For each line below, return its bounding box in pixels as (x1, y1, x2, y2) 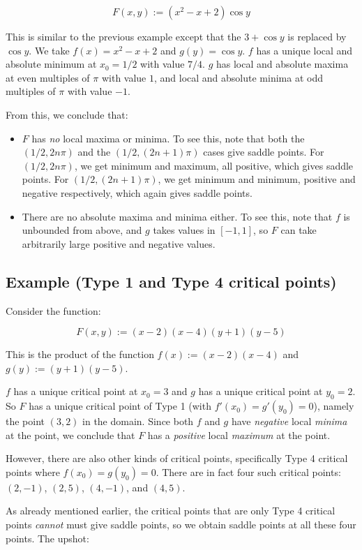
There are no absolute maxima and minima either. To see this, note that (22, 209, 333, 223)
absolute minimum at (6, 57, 97, 71)
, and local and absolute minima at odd (154, 70, 323, 84)
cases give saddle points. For (203, 144, 324, 159)
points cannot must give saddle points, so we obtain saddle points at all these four (6, 517, 356, 532)
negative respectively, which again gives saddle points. (22, 185, 252, 200)
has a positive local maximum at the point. (147, 427, 331, 442)
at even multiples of (6, 70, 90, 84)
